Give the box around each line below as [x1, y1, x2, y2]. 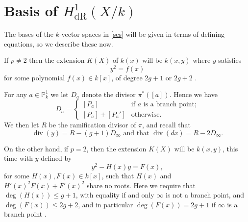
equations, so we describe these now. [4, 38, 113, 49]
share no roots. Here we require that [87, 180, 196, 190]
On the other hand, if [4, 143, 69, 153]
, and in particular [78, 199, 133, 209]
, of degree [111, 72, 143, 82]
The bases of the [4, 29, 53, 39]
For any [4, 89, 27, 99]
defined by [41, 153, 72, 163]
